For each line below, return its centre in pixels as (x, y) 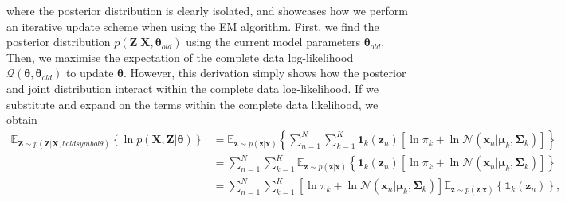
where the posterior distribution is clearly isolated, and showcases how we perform (208, 10)
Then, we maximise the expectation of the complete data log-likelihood (180, 57)
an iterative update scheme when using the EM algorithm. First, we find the (193, 26)
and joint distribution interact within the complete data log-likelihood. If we (192, 88)
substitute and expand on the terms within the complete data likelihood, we (192, 104)
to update (90, 73)
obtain (22, 120)
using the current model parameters (273, 42)
